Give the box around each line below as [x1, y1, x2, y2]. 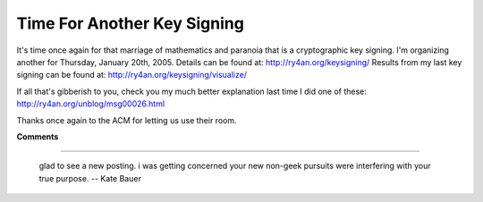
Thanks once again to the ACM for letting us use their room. [16, 114, 237, 125]
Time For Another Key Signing [16, 13, 245, 33]
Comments [16, 130, 59, 142]
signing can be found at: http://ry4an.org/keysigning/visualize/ [16, 70, 248, 80]
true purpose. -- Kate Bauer [38, 173, 142, 183]
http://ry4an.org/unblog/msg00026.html [16, 98, 165, 109]
